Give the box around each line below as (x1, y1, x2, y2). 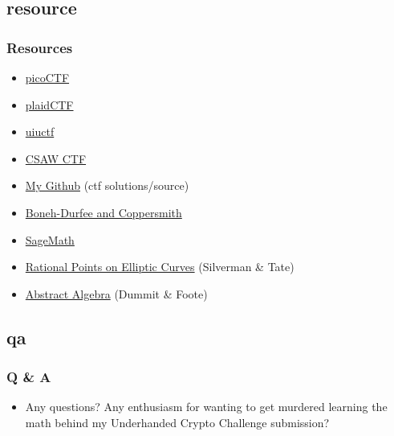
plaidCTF (25, 96, 74, 113)
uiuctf (25, 123, 55, 140)
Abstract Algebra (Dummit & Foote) (25, 285, 208, 302)
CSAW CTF (25, 150, 87, 167)
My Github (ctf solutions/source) (25, 177, 189, 194)
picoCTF (25, 69, 70, 85)
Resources (6, 37, 73, 57)
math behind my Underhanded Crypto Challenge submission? (25, 413, 330, 430)
